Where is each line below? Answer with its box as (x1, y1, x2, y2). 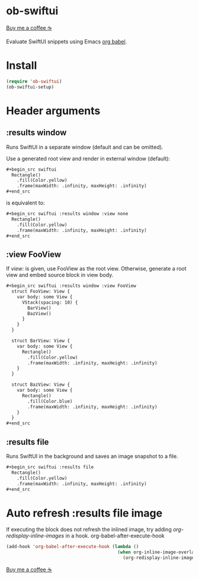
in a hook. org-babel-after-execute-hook (65, 532, 165, 539)
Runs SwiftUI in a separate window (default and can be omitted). (6, 143, 163, 150)
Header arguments (6, 104, 101, 117)
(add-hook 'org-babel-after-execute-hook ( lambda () (6, 544, 139, 550)
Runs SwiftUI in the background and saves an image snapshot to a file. (6, 453, 179, 460)
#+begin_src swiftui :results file (6, 464, 94, 470)
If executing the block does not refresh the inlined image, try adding (6, 526, 172, 533)
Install (6, 59, 37, 73)
